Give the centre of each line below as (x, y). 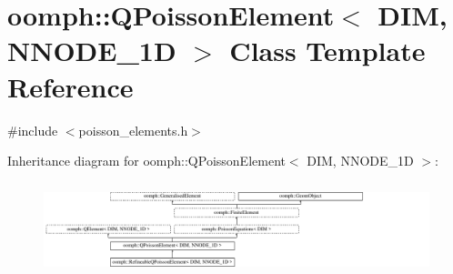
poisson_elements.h (133, 130)
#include (33, 130)
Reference (70, 86)
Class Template (327, 51)
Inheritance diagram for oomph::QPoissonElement (146, 161)
